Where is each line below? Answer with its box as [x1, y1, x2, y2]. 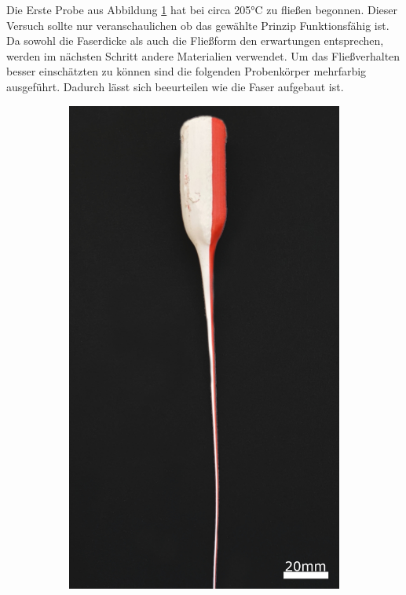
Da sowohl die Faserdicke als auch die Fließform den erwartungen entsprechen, [6, 32, 384, 49]
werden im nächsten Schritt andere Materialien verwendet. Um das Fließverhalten [6, 47, 401, 64]
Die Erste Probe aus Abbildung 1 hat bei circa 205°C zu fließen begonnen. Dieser [6, 2, 397, 17]
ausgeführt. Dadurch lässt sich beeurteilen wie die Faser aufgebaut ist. [6, 78, 344, 94]
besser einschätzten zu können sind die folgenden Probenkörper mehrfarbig [6, 63, 367, 79]
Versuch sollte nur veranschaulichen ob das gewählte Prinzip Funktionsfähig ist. [6, 17, 390, 33]
